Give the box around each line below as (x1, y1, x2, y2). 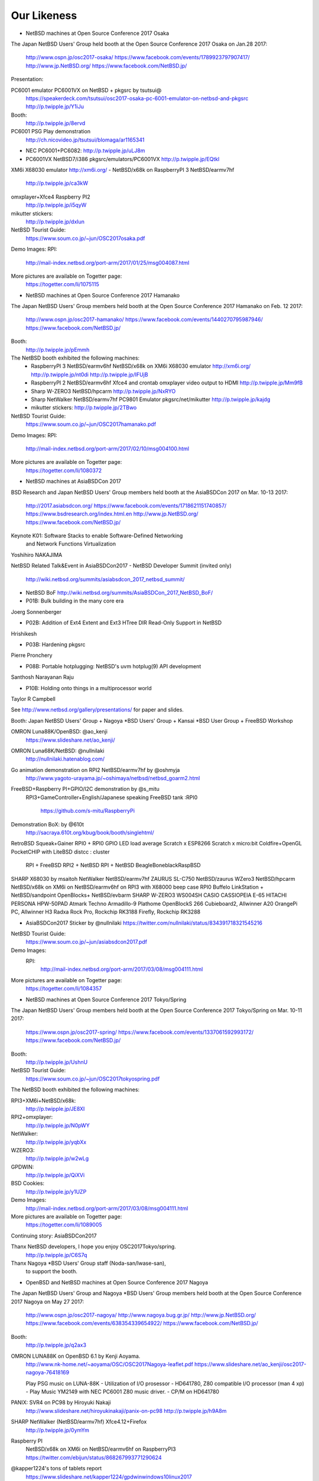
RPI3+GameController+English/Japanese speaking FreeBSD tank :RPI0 (25, 794, 198, 801)
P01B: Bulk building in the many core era (25, 597, 124, 604)
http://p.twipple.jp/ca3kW (25, 179, 89, 187)
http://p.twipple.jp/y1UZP (25, 1188, 87, 1195)
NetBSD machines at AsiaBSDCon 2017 (25, 477, 121, 485)
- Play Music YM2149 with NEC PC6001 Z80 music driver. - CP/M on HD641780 (25, 1388, 220, 1395)
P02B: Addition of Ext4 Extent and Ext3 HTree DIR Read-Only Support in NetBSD (25, 619, 222, 626)
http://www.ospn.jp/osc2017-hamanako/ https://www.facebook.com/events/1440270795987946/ (25, 316, 263, 323)
